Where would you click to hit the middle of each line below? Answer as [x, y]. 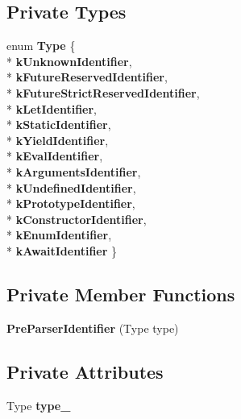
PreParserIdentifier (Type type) [93, 328]
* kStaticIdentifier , [59, 124]
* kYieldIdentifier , [58, 140]
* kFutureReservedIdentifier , [87, 77]
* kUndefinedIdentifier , [71, 187]
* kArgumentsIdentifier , [74, 171]
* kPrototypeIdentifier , [71, 203]
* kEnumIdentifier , [59, 235]
